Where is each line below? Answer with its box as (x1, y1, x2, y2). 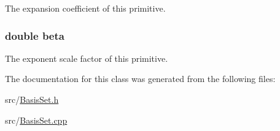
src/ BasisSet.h (5, 93, 59, 105)
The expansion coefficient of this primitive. (5, 2, 166, 14)
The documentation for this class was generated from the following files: (5, 72, 276, 85)
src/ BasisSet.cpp (5, 113, 68, 126)
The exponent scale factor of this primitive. (5, 51, 168, 64)
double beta (5, 28, 64, 43)
